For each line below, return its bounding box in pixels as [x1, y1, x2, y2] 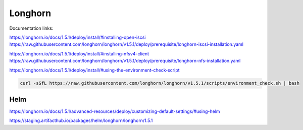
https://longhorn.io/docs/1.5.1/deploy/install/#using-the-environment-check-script [9, 67, 180, 73]
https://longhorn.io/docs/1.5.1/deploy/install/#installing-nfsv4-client [9, 50, 149, 56]
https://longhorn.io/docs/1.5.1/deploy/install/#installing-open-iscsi [9, 34, 146, 40]
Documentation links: [9, 25, 54, 31]
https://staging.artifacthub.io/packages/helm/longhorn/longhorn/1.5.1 [9, 117, 153, 123]
